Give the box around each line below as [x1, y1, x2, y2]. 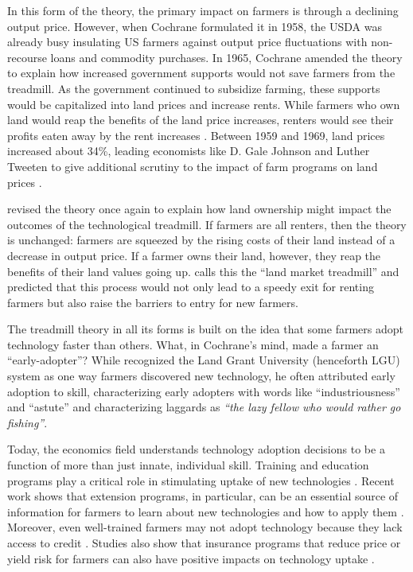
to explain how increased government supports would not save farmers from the [7, 64, 395, 81]
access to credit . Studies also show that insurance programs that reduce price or [7, 535, 401, 551]
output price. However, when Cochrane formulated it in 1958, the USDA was [7, 18, 382, 34]
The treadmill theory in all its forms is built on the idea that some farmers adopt [7, 321, 403, 337]
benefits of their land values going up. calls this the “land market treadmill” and [7, 263, 399, 279]
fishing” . [7, 414, 48, 430]
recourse [7, 49, 47, 65]
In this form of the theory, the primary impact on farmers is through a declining [7, 2, 399, 18]
